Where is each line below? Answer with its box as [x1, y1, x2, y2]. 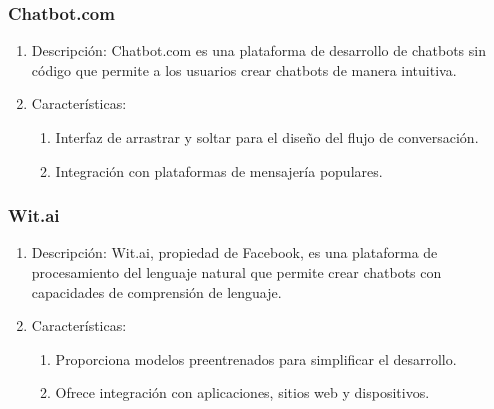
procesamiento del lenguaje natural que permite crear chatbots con [31, 262, 442, 282]
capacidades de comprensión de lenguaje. [31, 281, 282, 302]
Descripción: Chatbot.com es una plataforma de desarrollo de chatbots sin [31, 40, 486, 61]
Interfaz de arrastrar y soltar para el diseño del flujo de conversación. [55, 127, 479, 147]
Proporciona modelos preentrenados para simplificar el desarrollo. [55, 348, 457, 369]
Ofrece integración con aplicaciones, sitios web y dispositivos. [55, 382, 430, 403]
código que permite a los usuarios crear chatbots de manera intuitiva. [31, 59, 457, 80]
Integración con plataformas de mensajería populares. [55, 160, 383, 181]
